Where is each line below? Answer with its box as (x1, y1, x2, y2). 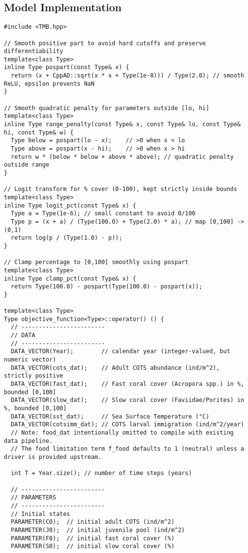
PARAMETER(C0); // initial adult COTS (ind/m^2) (11, 518, 175, 526)
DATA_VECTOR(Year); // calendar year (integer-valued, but (11, 348, 230, 355)
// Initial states (11, 510, 71, 517)
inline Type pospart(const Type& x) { (4, 64, 129, 71)
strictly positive (4, 372, 63, 380)
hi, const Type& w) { (4, 129, 74, 136)
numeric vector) (4, 356, 56, 363)
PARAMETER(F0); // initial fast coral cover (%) (11, 534, 175, 542)
